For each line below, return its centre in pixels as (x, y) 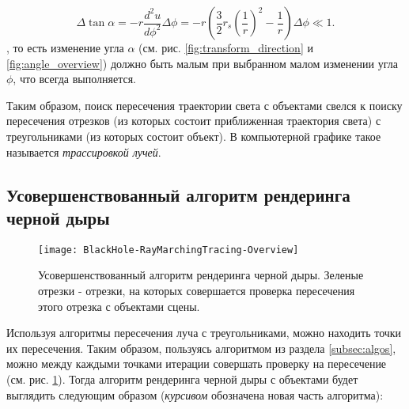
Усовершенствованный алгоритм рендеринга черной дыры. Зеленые (201, 275)
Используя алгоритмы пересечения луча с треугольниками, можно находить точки (204, 333)
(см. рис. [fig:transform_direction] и (226, 47)
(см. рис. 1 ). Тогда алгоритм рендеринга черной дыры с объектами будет (182, 379)
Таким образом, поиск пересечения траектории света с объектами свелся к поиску (204, 105)
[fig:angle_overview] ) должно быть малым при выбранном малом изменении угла (202, 63)
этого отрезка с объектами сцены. (119, 306)
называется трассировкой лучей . (84, 151)
